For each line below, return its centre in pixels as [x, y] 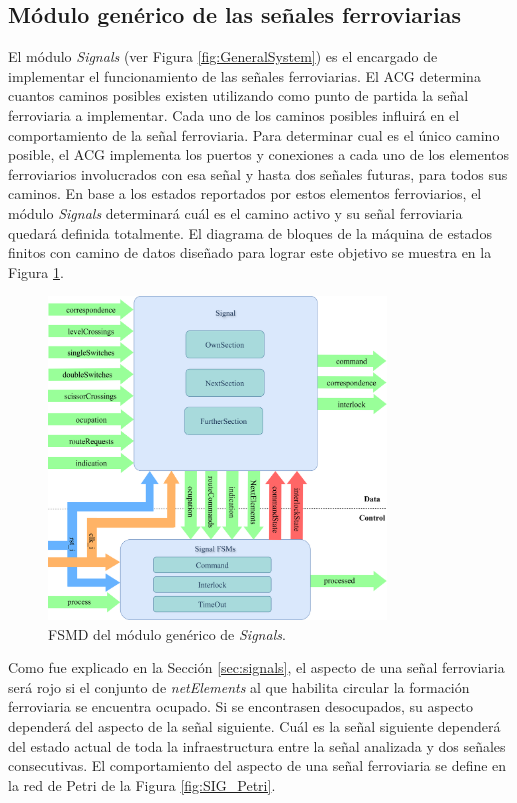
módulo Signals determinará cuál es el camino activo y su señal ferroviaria [235, 212]
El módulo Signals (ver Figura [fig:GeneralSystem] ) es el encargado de [223, 56]
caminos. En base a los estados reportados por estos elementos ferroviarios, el [245, 193]
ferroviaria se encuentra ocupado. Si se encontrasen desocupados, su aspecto [241, 706]
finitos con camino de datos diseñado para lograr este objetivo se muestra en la [250, 252]
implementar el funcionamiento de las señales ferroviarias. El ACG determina [244, 75]
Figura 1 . [36, 271]
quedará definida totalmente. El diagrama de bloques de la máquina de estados [250, 232]
